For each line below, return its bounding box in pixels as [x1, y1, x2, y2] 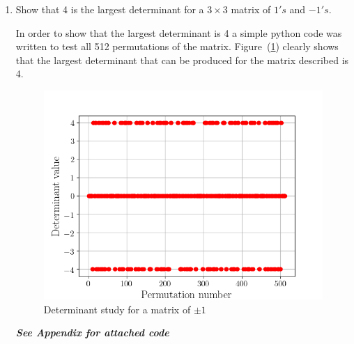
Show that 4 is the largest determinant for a [15, 2, 204, 16]
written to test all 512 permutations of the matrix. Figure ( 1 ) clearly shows [15, 39, 339, 54]
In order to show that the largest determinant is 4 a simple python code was [15, 25, 342, 40]
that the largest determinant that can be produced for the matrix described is [15, 52, 349, 67]
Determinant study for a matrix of [43, 302, 191, 316]
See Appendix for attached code [15, 325, 169, 340]
